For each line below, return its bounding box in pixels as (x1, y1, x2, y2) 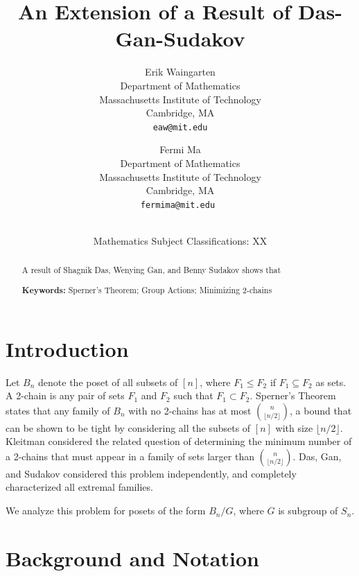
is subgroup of (278, 503, 338, 518)
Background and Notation (6, 543, 259, 572)
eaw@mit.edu (152, 122, 208, 132)
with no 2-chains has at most (128, 403, 252, 417)
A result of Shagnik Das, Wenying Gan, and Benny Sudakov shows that (21, 264, 281, 276)
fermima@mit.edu (140, 200, 216, 210)
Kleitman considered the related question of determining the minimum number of (6, 434, 352, 448)
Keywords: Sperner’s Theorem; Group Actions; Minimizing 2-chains (21, 283, 272, 296)
